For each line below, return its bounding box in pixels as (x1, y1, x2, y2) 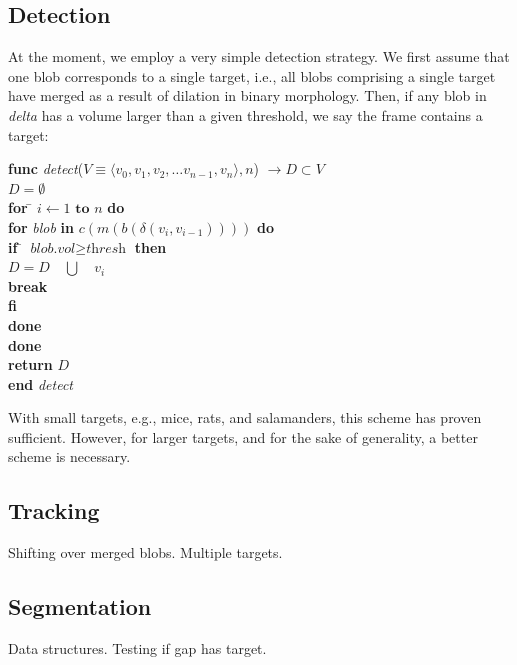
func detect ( (8, 158, 84, 179)
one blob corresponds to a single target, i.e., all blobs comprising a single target (8, 65, 496, 86)
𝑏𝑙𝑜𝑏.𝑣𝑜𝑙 (30, 241, 76, 256)
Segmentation (8, 591, 152, 622)
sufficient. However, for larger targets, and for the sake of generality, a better (8, 426, 478, 447)
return (8, 354, 53, 375)
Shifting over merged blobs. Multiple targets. (8, 542, 283, 563)
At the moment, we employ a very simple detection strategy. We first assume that (8, 46, 510, 67)
